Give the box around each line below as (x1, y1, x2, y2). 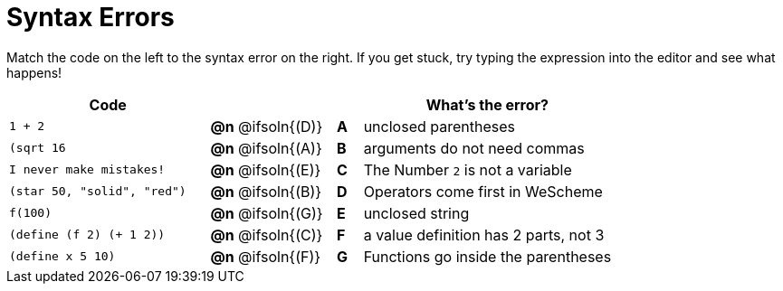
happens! (6, 64, 62, 80)
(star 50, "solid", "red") (9, 184, 186, 199)
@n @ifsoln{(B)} (210, 182, 322, 201)
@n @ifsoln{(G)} (210, 203, 323, 222)
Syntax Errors (6, 2, 175, 33)
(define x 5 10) (9, 249, 116, 264)
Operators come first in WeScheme (363, 182, 603, 201)
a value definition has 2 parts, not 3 (363, 225, 605, 244)
